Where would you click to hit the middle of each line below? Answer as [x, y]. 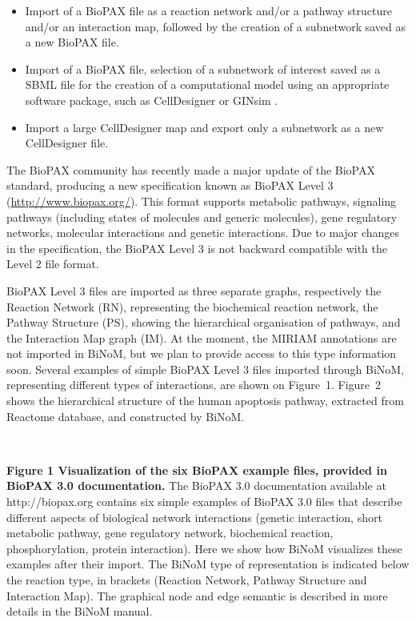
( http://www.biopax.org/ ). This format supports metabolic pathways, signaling [202, 201]
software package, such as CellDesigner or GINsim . [152, 100]
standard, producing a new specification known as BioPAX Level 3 [170, 185]
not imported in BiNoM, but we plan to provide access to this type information [202, 353]
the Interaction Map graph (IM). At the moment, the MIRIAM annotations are [202, 337]
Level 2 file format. [53, 264]
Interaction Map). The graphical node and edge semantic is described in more [197, 595]
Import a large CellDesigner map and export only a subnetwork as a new [204, 127]
